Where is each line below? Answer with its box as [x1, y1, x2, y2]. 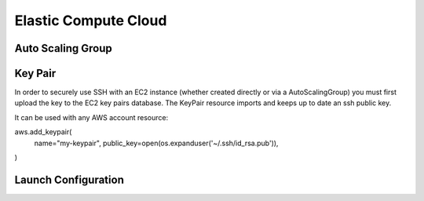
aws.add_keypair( [14, 127, 72, 137]
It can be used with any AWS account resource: [14, 112, 169, 122]
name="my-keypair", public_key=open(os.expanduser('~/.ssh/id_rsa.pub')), [34, 138, 279, 148]
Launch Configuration [14, 173, 125, 186]
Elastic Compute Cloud [14, 12, 167, 29]
